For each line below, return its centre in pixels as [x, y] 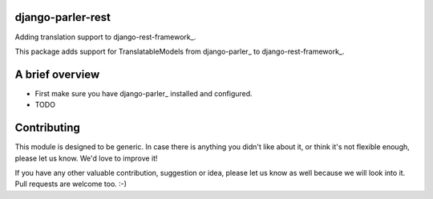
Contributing [47, 128]
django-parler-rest [63, 17]
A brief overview [57, 74]
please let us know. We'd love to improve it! [86, 158]
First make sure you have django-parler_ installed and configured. [144, 93]
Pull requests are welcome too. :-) [71, 184]
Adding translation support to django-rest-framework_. [105, 37]
